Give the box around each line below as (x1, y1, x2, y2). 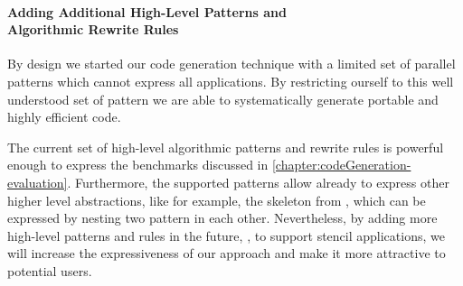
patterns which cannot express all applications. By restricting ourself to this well (7, 71, 454, 90)
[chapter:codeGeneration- (271, 155, 411, 174)
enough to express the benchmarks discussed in (7, 155, 269, 174)
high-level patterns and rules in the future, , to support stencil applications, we (7, 226, 445, 244)
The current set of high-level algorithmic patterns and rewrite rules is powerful (7, 137, 444, 156)
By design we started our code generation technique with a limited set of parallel (7, 54, 456, 73)
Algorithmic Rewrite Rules (7, 20, 179, 39)
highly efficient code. (7, 107, 121, 126)
